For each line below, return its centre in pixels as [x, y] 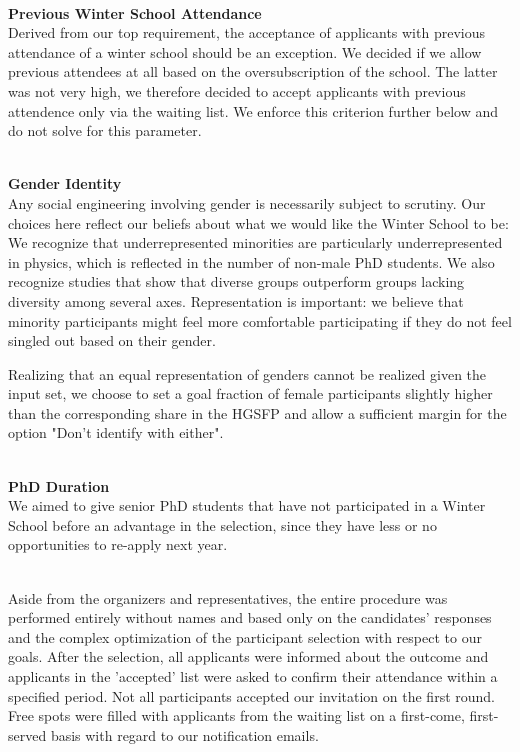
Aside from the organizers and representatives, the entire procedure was [228, 597]
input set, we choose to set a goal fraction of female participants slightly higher [250, 393]
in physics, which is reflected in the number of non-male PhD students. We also [251, 261]
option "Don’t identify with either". [116, 432]
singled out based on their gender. [112, 340]
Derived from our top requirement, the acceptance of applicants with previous [246, 32]
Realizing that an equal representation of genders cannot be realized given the [247, 373]
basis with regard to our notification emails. [184, 734]
